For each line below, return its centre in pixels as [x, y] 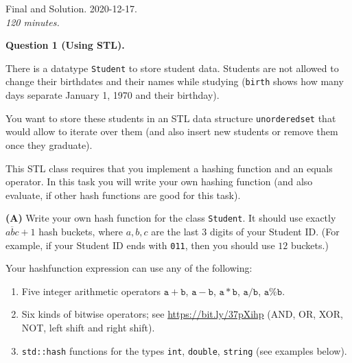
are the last [175, 231]
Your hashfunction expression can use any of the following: [129, 268]
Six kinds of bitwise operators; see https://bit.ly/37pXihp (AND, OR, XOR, [182, 314]
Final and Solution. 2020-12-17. [71, 8]
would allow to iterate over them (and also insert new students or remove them [172, 131]
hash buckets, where [81, 231]
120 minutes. [33, 22]
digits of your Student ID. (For [274, 231]
